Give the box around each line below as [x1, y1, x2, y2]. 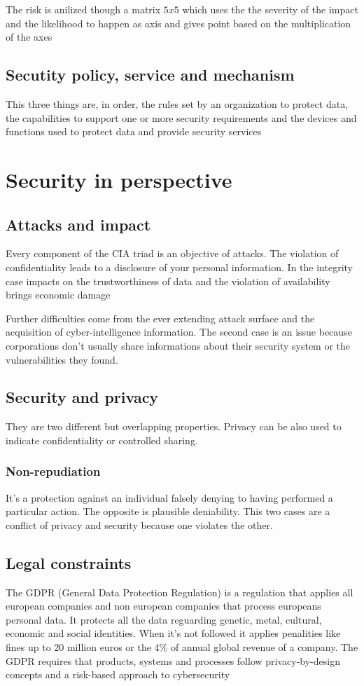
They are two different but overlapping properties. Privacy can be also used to [6, 419, 342, 434]
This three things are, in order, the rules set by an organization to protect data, [6, 96, 349, 111]
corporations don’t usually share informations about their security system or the [6, 338, 351, 352]
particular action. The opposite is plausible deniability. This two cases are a [6, 504, 330, 519]
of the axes [6, 29, 52, 44]
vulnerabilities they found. [6, 352, 118, 366]
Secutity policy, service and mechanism [6, 64, 295, 85]
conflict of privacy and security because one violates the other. [6, 517, 273, 532]
